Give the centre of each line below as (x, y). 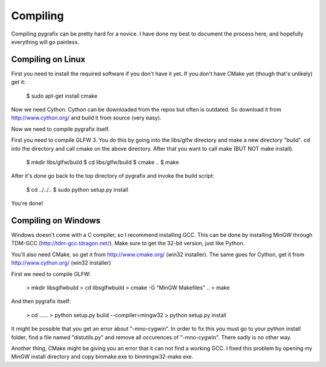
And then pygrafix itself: (41, 301)
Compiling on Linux (48, 59)
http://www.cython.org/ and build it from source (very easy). (86, 118)
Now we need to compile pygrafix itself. (60, 129)
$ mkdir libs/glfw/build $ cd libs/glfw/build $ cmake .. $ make (103, 162)
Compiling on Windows (56, 220)
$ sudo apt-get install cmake (62, 96)
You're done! (27, 203)
